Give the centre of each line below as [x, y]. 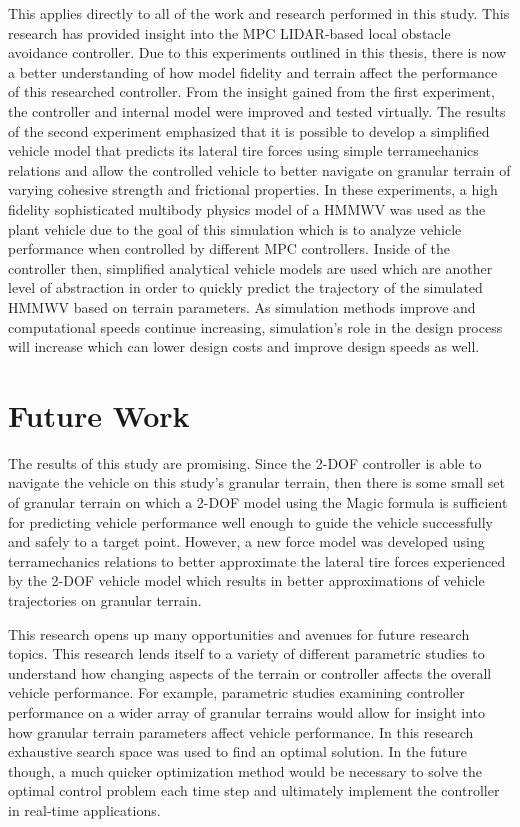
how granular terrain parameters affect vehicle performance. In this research [241, 731]
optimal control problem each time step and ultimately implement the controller [254, 790]
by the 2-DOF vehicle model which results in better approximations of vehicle [246, 580]
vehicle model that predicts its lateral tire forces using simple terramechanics [243, 150]
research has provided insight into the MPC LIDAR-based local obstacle [229, 32]
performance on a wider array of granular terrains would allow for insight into [246, 711]
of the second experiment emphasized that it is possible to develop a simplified [249, 130]
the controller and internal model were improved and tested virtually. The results [257, 110]
